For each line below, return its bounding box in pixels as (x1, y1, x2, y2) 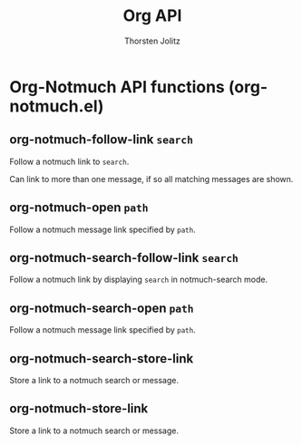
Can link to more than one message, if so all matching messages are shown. (9, 173, 294, 184)
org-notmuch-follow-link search (9, 132, 193, 148)
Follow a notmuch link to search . (9, 156, 130, 167)
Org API (122, 5, 182, 26)
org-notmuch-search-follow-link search (9, 250, 239, 266)
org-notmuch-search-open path (9, 300, 194, 315)
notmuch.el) (9, 96, 104, 116)
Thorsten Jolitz (123, 35, 181, 46)
